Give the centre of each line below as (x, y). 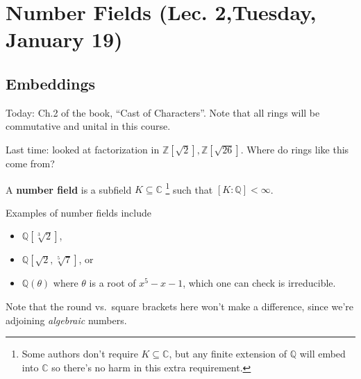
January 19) (64, 39)
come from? (30, 163)
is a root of (112, 283)
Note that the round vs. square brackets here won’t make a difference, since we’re (179, 306)
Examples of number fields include (79, 212)
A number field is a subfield (69, 189)
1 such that (189, 188)
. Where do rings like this (295, 149)
